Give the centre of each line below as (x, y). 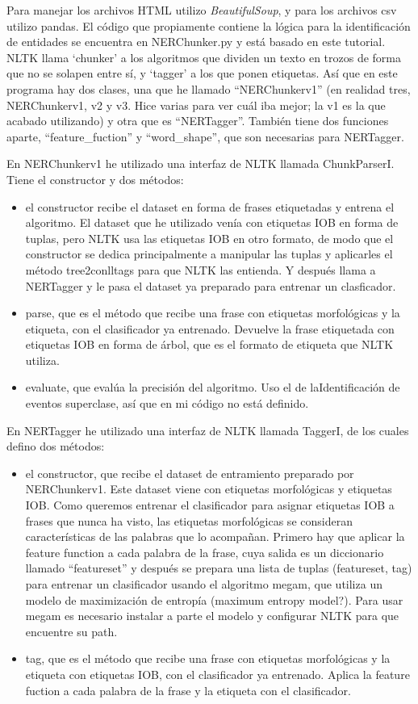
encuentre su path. (71, 631)
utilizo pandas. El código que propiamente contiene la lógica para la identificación (209, 25)
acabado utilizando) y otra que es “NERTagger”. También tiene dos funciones (198, 121)
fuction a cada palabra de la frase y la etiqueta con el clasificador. (188, 690)
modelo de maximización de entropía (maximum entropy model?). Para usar (214, 599)
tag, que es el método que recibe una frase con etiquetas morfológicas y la (208, 658)
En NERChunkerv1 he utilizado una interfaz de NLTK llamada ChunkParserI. (201, 163)
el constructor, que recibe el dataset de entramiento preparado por (190, 473)
